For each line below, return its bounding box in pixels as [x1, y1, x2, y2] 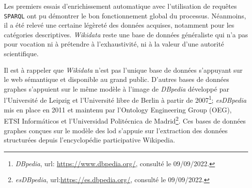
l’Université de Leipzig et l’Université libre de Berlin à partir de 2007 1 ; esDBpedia [4, 94, 247, 105]
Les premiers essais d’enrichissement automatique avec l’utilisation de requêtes [4, 1, 237, 11]
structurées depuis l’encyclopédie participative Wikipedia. [4, 135, 175, 145]
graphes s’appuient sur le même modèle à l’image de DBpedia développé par [4, 83, 229, 94]
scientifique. [4, 48, 39, 59]
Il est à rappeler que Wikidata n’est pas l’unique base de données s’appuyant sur [4, 64, 243, 75]
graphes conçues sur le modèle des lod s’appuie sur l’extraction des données [4, 125, 228, 135]
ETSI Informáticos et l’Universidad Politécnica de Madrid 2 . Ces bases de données [4, 114, 246, 125]
